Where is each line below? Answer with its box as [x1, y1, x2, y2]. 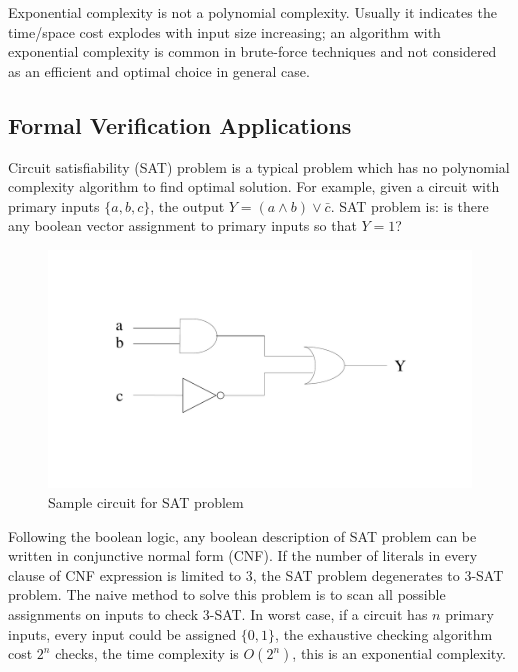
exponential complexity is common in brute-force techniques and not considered [8, 41, 497, 62]
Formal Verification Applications [8, 109, 352, 140]
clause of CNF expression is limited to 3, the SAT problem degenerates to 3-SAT [8, 564, 504, 585]
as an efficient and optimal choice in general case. [8, 60, 310, 81]
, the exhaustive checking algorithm [275, 623, 493, 644]
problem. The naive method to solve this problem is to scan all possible [8, 584, 446, 605]
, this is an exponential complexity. [292, 643, 507, 664]
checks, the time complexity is [55, 643, 239, 664]
